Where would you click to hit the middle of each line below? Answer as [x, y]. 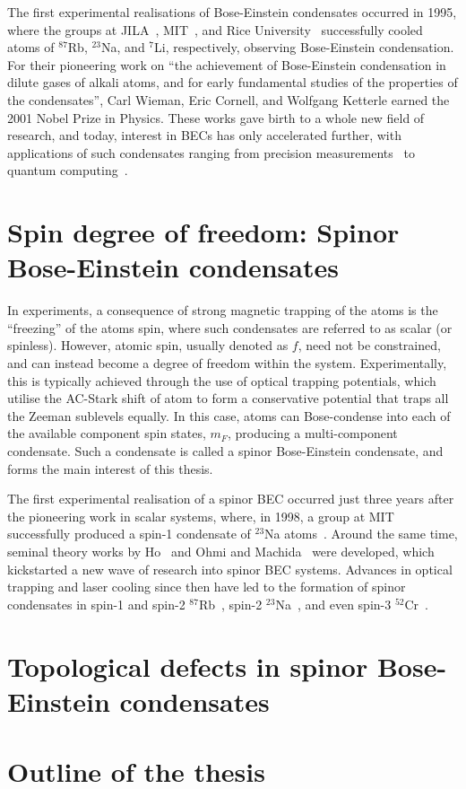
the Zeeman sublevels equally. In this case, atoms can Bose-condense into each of [229, 415]
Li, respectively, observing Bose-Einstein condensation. [304, 47]
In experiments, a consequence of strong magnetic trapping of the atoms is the [223, 310]
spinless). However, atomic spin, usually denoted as [148, 345]
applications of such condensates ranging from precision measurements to [211, 152]
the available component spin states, [107, 433]
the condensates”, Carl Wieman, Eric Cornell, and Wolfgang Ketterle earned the [229, 99]
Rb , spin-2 [230, 604]
